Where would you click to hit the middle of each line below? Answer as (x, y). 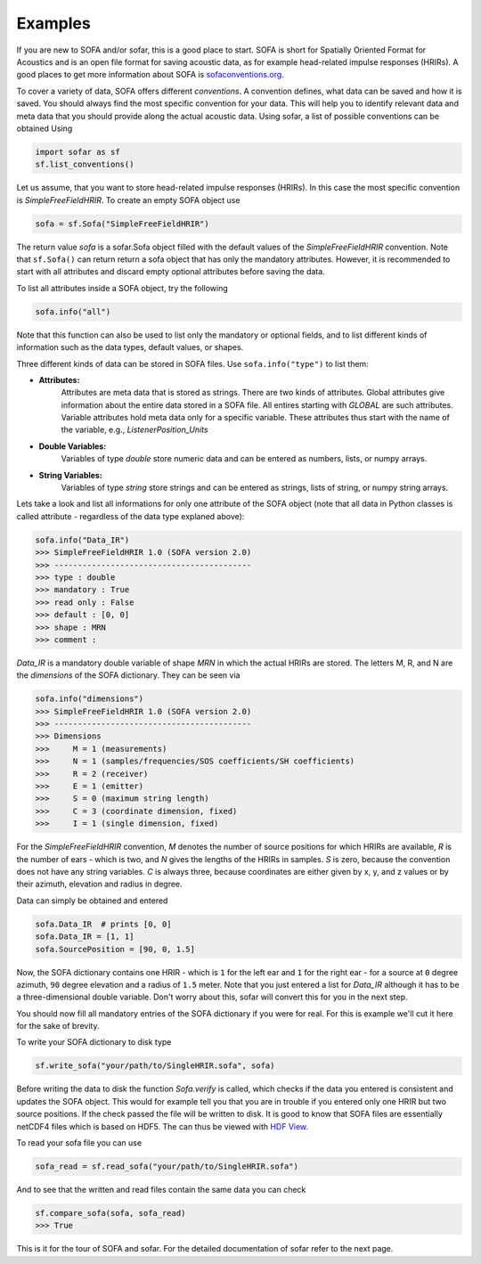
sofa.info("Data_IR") (82, 540)
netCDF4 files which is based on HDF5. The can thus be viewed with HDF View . (163, 1126)
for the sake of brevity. (58, 1026)
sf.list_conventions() (85, 164)
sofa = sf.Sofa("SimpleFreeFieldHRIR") (122, 224)
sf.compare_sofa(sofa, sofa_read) (110, 1213)
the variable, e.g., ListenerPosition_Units (135, 430)
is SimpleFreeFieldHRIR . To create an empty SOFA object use (128, 200)
